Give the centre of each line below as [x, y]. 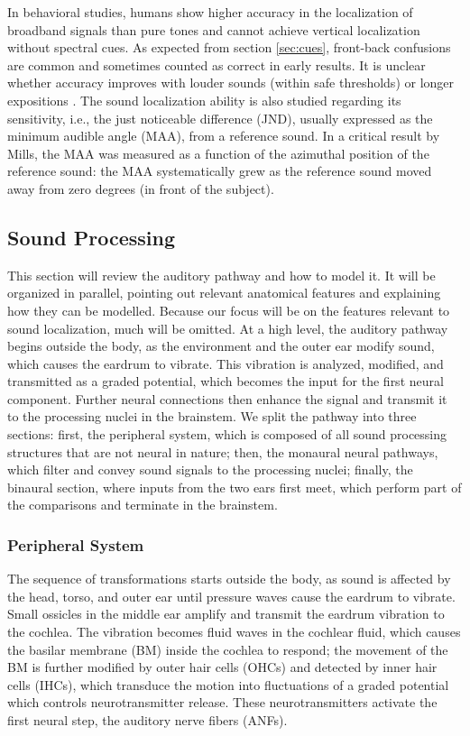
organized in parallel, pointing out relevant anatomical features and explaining [224, 293]
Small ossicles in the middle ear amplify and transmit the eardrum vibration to [226, 614]
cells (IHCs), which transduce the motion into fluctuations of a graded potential [228, 684]
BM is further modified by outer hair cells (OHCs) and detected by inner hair [222, 667]
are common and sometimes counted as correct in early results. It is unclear [217, 64]
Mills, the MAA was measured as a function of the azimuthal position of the [218, 153]
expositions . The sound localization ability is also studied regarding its [204, 100]
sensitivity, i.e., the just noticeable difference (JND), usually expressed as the [220, 118]
